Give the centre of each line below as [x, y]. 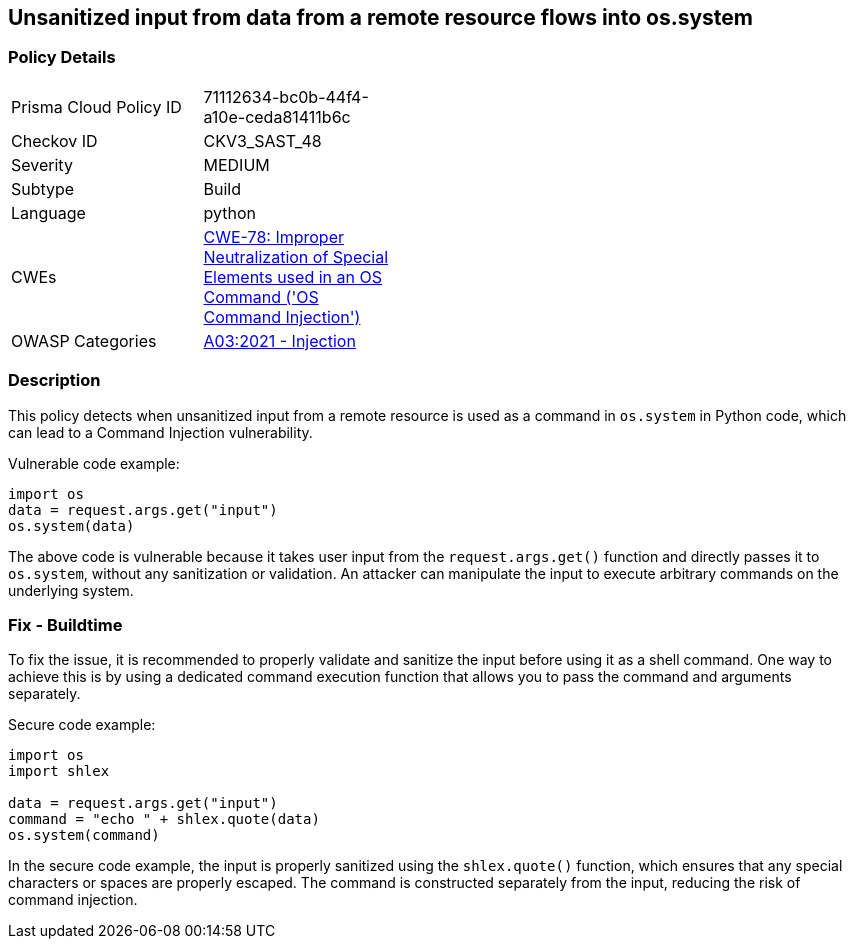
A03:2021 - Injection [279, 340]
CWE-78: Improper [274, 236]
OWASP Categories [84, 340]
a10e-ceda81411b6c [277, 116]
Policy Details [62, 57]
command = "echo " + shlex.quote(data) [164, 819]
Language [48, 212]
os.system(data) [71, 525]
